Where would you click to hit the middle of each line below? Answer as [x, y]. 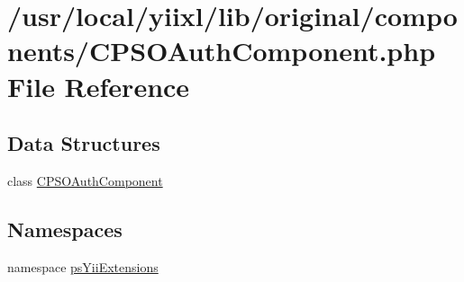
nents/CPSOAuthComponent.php [222, 51]
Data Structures [84, 143]
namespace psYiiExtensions [83, 266]
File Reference [99, 86]
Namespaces [65, 229]
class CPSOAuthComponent [85, 180]
